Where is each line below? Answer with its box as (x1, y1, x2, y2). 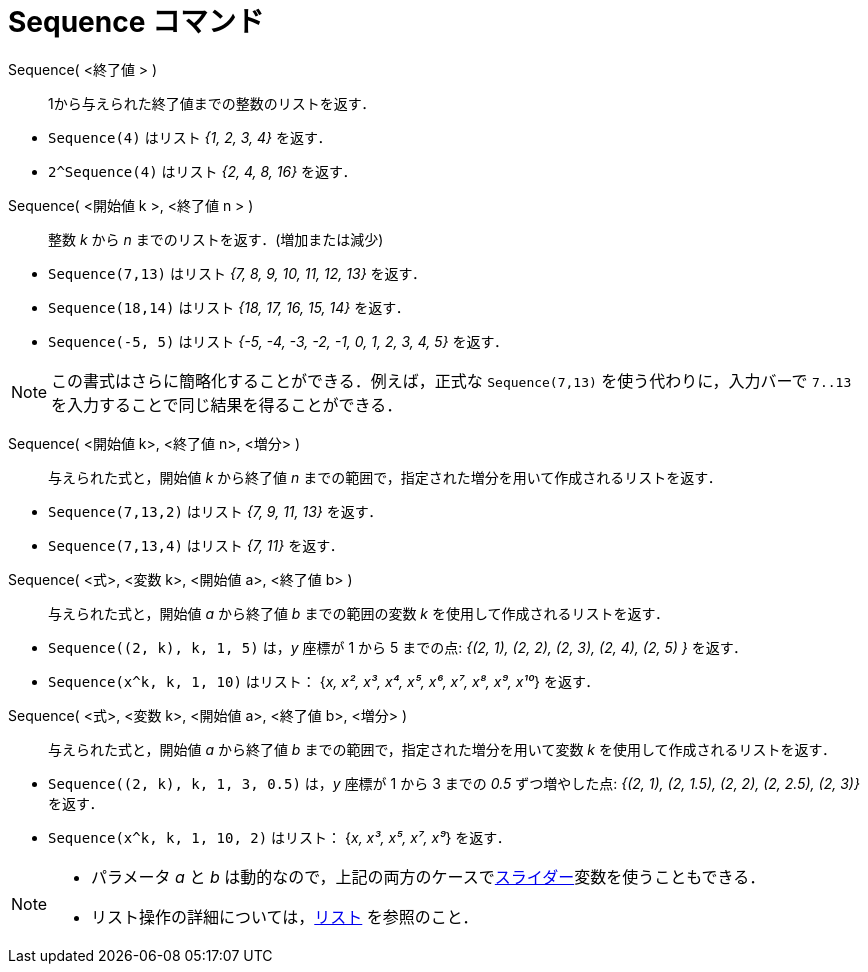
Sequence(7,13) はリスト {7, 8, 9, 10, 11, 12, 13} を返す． (48, 264, 426, 282)
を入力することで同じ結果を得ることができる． (51, 394, 403, 415)
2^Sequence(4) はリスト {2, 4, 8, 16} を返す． (48, 162, 357, 180)
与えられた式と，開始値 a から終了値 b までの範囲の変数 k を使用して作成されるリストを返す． (48, 604, 669, 622)
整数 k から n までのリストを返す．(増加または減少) (48, 230, 384, 248)
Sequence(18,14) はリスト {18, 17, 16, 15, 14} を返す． (48, 298, 410, 316)
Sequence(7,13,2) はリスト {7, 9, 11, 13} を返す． (48, 502, 383, 520)
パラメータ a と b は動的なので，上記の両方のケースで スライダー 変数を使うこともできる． (91, 866, 766, 887)
